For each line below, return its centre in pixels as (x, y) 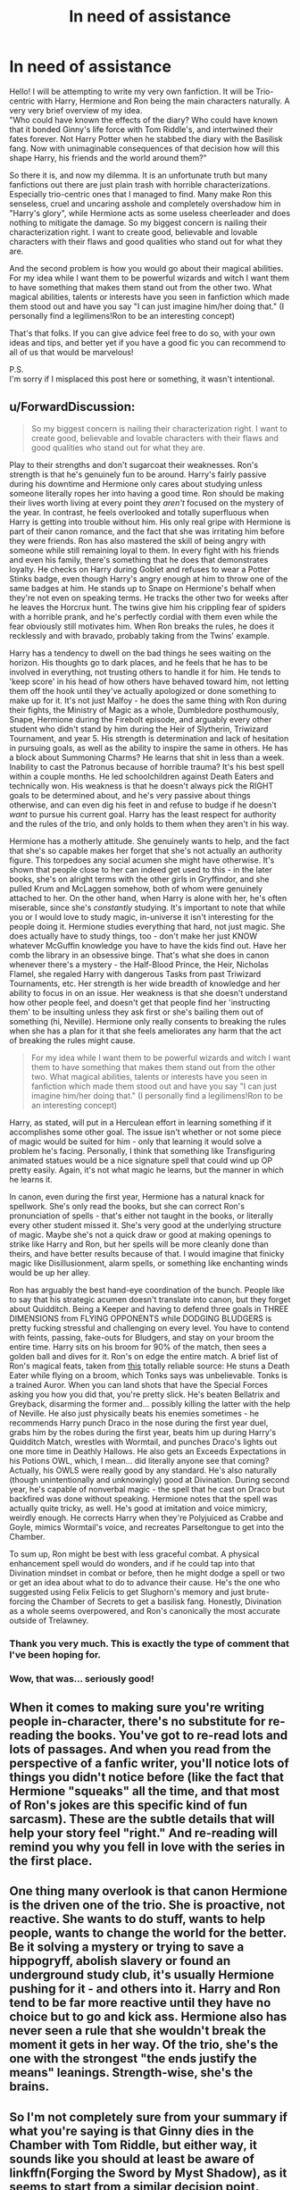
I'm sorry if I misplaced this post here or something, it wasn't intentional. (142, 379)
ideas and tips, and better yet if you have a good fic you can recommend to (147, 342)
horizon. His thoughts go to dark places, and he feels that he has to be (138, 662)
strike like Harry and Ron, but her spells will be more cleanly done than (139, 1244)
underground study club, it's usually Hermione (142, 1975)
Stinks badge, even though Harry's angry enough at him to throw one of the (149, 579)
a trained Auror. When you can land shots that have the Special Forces (139, 1384)
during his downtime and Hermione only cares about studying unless (136, 483)
